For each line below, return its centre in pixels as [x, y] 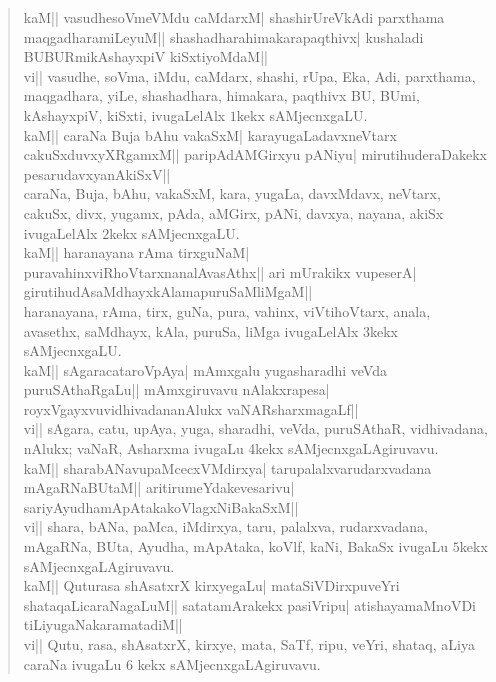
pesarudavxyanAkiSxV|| [97, 173]
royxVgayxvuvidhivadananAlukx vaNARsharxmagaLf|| [191, 408]
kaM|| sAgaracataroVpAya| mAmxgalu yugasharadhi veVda [205, 369]
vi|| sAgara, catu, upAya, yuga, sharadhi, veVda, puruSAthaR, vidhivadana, [255, 428]
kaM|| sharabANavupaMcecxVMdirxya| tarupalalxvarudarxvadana [227, 467]
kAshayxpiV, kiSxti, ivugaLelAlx [124, 114]
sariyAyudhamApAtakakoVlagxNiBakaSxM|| [161, 506]
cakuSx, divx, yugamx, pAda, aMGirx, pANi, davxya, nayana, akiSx [233, 212]
